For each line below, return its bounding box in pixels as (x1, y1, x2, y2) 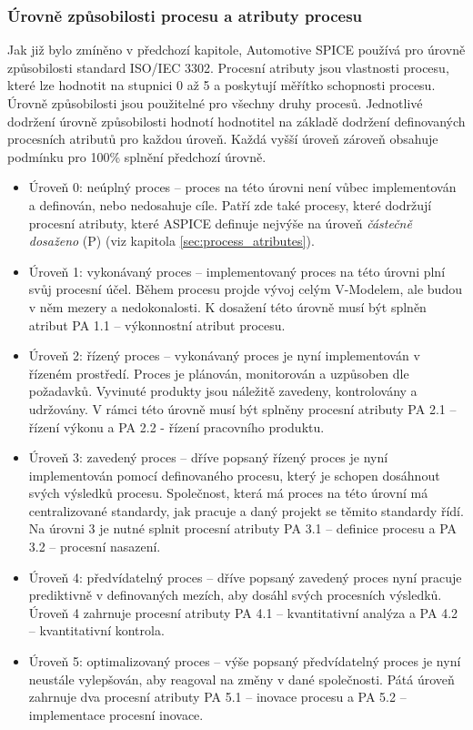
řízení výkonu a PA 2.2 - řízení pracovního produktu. (28, 417, 325, 436)
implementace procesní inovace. (28, 705, 204, 724)
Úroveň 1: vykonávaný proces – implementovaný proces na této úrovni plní (28, 261, 446, 280)
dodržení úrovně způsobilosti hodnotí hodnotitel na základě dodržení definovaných (7, 111, 466, 130)
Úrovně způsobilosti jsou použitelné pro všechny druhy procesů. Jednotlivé (7, 94, 423, 112)
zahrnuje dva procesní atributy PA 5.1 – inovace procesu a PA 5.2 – (28, 687, 407, 706)
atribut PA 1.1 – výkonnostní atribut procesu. (28, 315, 286, 334)
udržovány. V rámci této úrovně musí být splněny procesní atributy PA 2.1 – (28, 399, 457, 418)
